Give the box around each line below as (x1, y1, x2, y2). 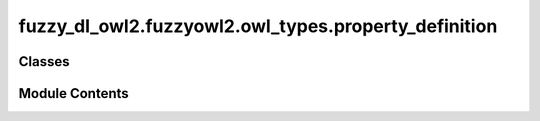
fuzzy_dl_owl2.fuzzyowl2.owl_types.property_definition (18, 15, 498, 37)
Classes (18, 53, 70, 70)
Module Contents (18, 85, 129, 102)
